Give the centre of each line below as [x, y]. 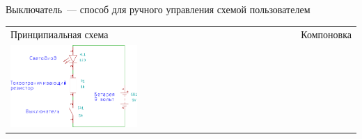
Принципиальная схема [60, 34]
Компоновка [326, 34]
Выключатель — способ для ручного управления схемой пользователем [158, 9]
